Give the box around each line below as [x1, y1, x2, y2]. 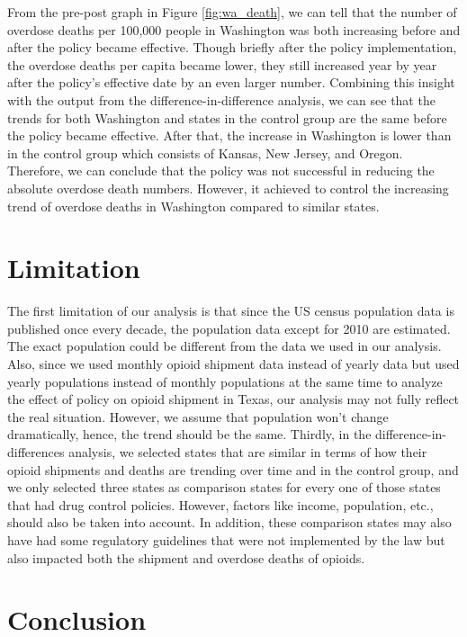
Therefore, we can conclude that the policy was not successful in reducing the [7, 161, 435, 180]
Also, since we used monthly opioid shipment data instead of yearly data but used [7, 354, 460, 373]
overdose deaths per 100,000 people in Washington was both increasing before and [7, 20, 461, 39]
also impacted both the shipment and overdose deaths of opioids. [7, 548, 365, 567]
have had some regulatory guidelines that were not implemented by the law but [7, 530, 445, 549]
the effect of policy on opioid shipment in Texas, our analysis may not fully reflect [7, 390, 460, 408]
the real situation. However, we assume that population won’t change [7, 407, 389, 426]
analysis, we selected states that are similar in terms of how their [68, 443, 427, 461]
